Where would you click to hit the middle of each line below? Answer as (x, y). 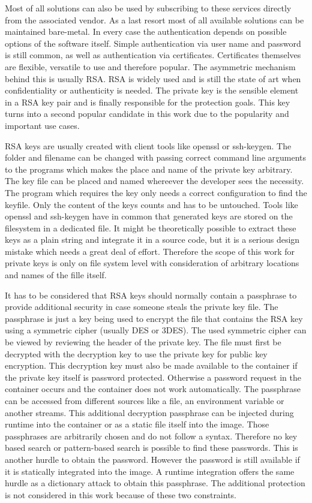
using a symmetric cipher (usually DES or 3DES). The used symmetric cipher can (156, 330)
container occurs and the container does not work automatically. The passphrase (153, 389)
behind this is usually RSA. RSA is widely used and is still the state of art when (153, 78)
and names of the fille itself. (56, 275)
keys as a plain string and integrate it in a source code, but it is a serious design (152, 240)
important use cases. (42, 125)
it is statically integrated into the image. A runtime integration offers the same (150, 471)
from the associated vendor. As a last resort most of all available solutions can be (154, 19)
